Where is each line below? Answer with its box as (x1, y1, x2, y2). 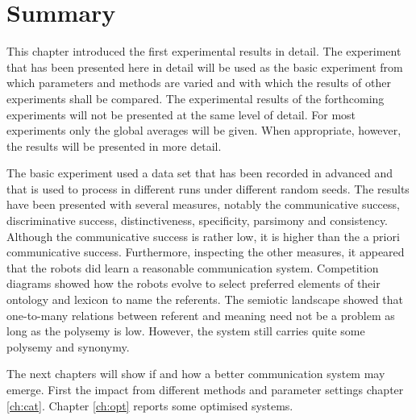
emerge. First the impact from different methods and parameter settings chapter (6, 381, 404, 397)
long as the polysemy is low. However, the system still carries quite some (6, 322, 365, 339)
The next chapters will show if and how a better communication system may (6, 365, 385, 382)
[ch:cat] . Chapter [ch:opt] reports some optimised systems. (6, 397, 293, 414)
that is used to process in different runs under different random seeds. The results (6, 180, 410, 197)
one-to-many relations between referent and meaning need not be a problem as (6, 306, 395, 323)
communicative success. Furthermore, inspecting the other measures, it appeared (6, 243, 405, 260)
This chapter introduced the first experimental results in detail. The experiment (6, 43, 401, 60)
